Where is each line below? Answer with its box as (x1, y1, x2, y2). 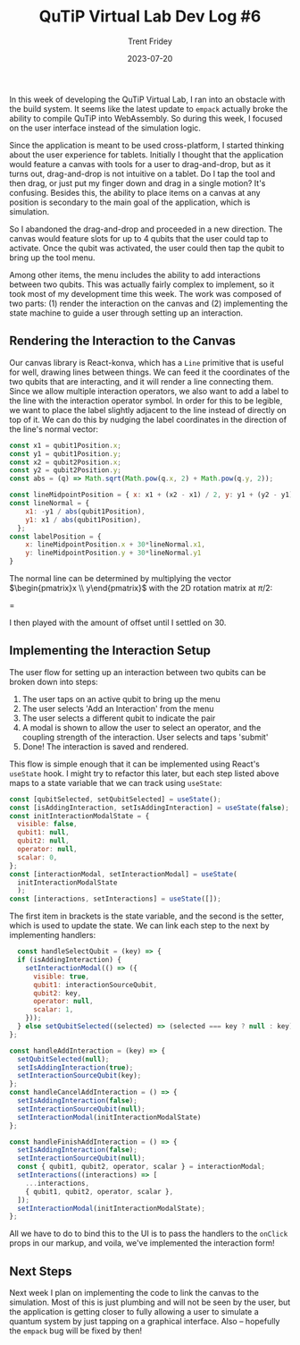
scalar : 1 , (32, 1005, 74, 1014)
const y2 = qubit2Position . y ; (9, 466, 122, 475)
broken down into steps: (9, 676, 98, 687)
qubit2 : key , (32, 988, 82, 998)
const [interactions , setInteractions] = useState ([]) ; (9, 894, 221, 904)
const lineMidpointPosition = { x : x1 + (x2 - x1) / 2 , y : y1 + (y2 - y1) (9, 490, 294, 500)
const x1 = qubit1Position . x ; (9, 441, 122, 450)
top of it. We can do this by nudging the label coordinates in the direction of (9, 414, 287, 425)
